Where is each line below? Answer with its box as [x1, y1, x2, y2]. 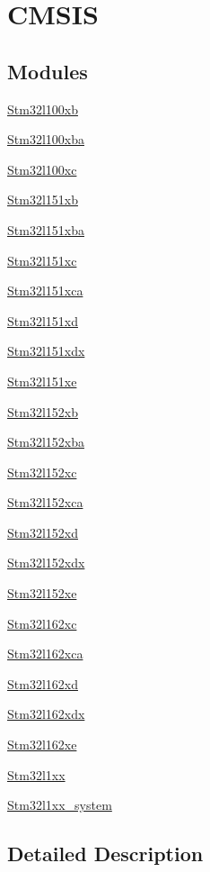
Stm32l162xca [7, 644, 83, 663]
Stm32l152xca [7, 493, 83, 512]
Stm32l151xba [7, 220, 84, 239]
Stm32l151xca [7, 281, 83, 300]
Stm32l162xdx [7, 704, 85, 723]
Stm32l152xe [7, 584, 77, 603]
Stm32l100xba [7, 130, 84, 149]
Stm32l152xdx [7, 553, 85, 572]
